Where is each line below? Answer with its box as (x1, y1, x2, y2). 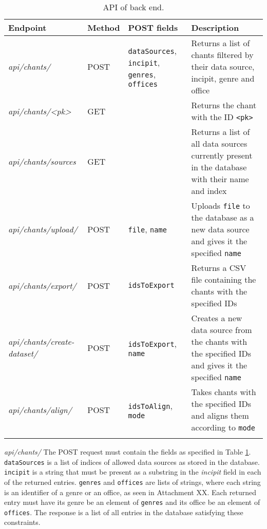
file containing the (191, 273, 256, 285)
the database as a (191, 211, 254, 223)
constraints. (4, 517, 41, 527)
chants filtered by (191, 49, 254, 61)
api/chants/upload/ (8, 223, 78, 235)
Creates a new (191, 312, 242, 324)
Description (191, 22, 239, 33)
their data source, (191, 61, 255, 72)
